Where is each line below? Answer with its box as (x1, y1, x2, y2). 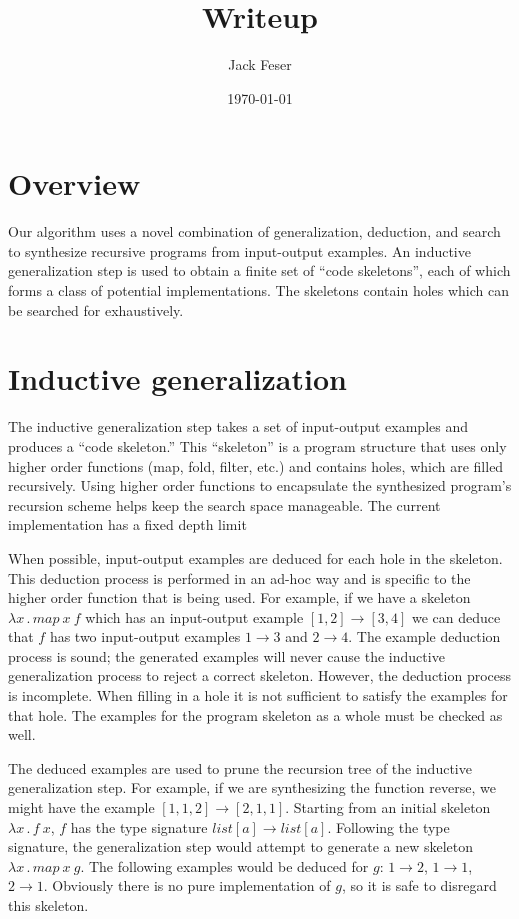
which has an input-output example (85, 606, 304, 627)
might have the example (8, 797, 155, 818)
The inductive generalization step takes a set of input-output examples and (8, 416, 469, 437)
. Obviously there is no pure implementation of (43, 875, 331, 896)
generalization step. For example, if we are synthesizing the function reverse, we (8, 777, 496, 798)
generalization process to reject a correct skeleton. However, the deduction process (8, 665, 512, 686)
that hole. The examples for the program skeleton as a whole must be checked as (8, 704, 503, 725)
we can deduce (411, 606, 501, 627)
